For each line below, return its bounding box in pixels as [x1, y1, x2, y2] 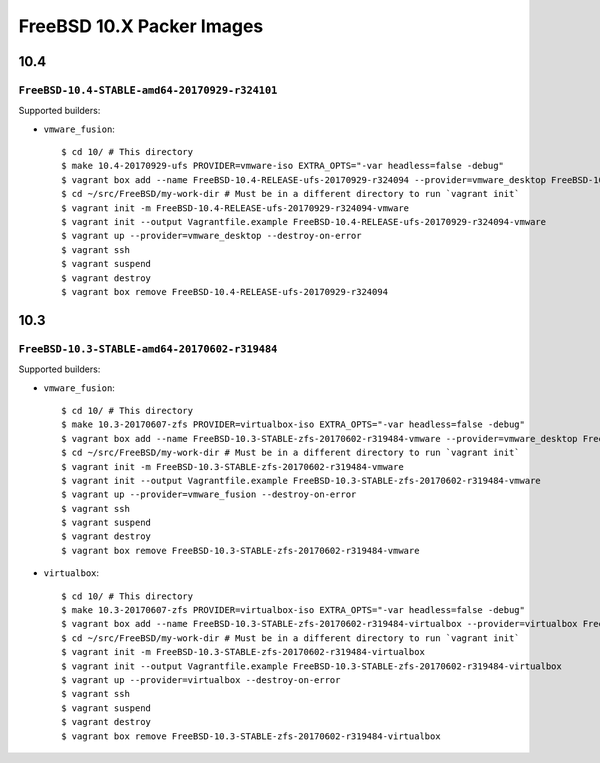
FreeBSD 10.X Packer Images [18, 15, 264, 37]
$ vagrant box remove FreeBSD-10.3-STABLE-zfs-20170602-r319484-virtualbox [61, 730, 441, 742]
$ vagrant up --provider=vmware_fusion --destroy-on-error [61, 489, 357, 500]
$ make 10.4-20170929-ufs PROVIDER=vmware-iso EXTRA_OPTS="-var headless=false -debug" [61, 160, 505, 172]
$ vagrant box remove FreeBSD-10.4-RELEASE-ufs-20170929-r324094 [61, 286, 389, 297]
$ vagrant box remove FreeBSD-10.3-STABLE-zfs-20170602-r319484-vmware [61, 545, 420, 556]
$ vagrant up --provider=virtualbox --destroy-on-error [61, 674, 341, 685]
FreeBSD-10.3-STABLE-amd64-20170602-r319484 [18, 342, 278, 355]
